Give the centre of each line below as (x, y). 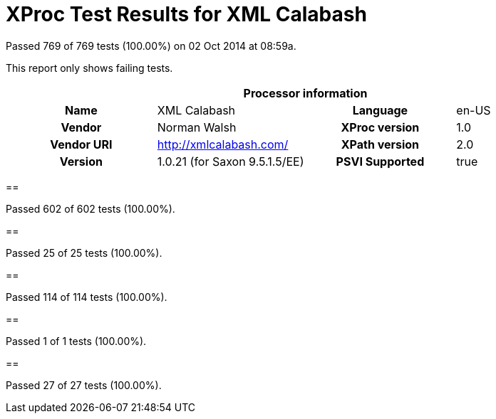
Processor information (305, 93)
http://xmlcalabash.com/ (223, 144)
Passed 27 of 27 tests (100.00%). (84, 385)
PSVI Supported (380, 161)
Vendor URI (81, 144)
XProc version (380, 127)
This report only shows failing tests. (89, 68)
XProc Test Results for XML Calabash (186, 14)
